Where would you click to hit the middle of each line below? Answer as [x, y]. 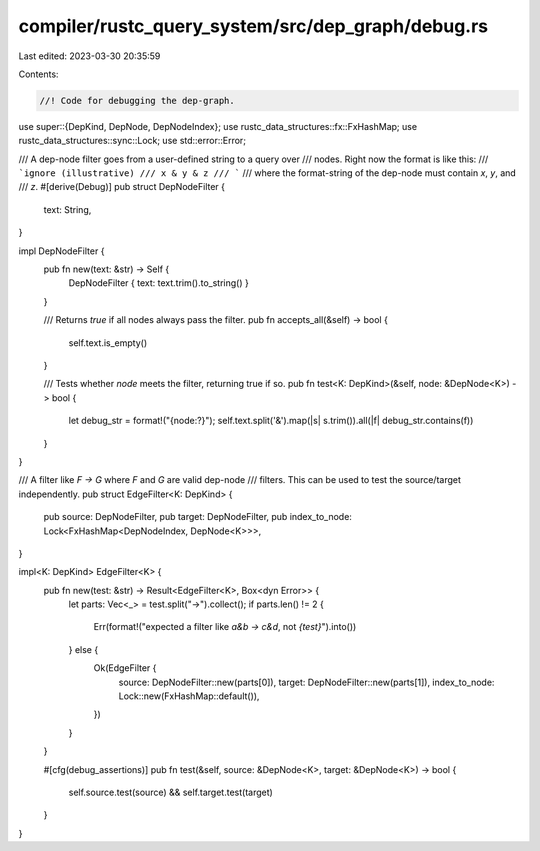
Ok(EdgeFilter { [125, 668]
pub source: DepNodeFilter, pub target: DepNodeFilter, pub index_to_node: [197, 517]
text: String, [67, 209]
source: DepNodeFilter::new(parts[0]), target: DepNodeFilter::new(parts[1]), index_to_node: [306, 682]
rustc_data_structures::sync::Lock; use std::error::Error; [132, 141]
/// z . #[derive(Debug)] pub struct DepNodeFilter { [121, 187]
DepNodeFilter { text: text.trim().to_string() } [158, 283]
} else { [83, 649]
